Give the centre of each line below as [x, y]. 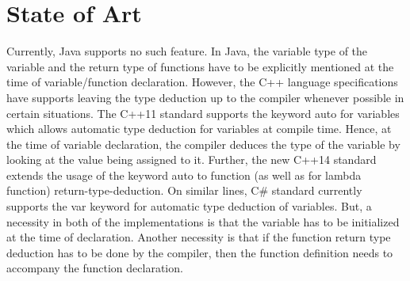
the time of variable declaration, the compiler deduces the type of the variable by [203, 144]
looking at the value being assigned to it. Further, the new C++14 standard [192, 159]
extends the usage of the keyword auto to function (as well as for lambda [184, 175]
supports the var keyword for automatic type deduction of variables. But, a [189, 206]
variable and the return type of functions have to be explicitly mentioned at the [200, 66]
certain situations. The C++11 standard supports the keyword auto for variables [203, 113]
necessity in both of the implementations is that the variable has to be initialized [203, 221]
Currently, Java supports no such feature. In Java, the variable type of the [187, 51]
